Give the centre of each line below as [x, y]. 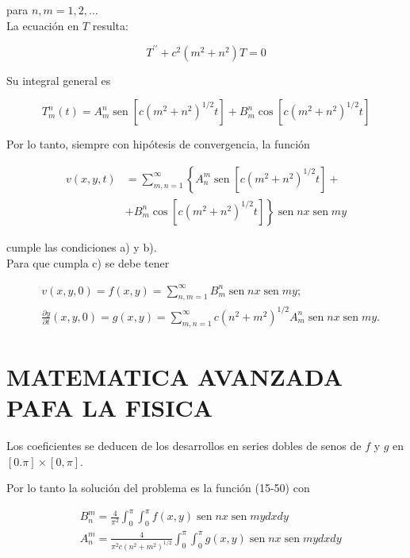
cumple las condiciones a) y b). [82, 246]
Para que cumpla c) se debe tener [88, 262]
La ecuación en [43, 25]
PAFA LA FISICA [110, 408]
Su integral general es [59, 80]
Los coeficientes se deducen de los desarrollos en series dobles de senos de [184, 446]
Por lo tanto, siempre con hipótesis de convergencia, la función [158, 144]
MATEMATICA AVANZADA [175, 376]
